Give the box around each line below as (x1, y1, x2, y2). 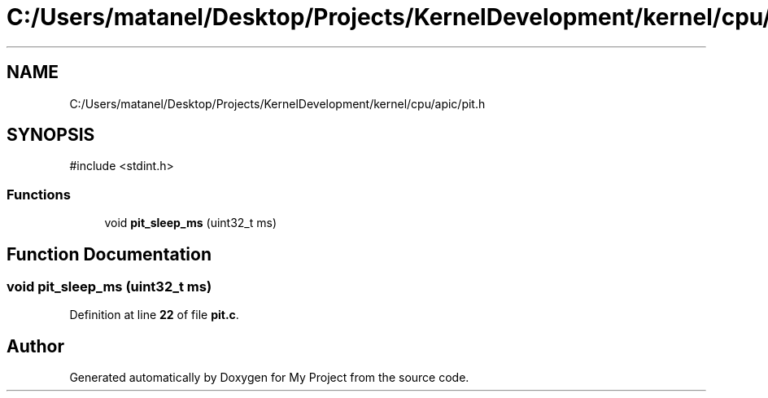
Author (7, 335, 64, 356)
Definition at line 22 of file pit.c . (69, 308, 239, 322)
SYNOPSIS (7, 125, 95, 146)
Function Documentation (7, 243, 212, 265)
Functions (7, 186, 71, 203)
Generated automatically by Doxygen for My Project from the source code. (69, 370, 469, 385)
